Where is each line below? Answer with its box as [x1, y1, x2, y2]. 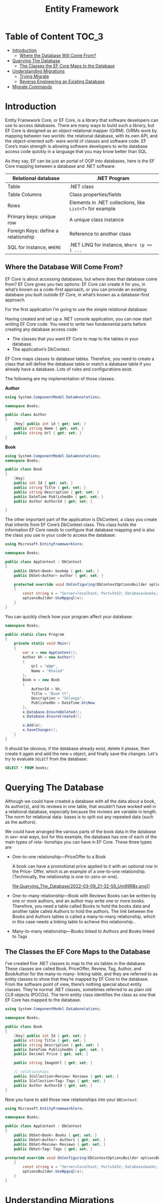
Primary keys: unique [7, 213, 56, 220]
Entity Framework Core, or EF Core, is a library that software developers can [5, 117, 159, 123]
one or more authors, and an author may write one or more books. [12, 898, 145, 904]
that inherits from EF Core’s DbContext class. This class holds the [5, 522, 137, 528]
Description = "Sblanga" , [31, 696, 84, 701]
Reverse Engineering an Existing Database [19, 78, 105, 84]
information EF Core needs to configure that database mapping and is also [5, 527, 155, 533]
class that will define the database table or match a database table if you [5, 361, 151, 366]
